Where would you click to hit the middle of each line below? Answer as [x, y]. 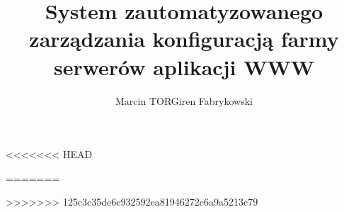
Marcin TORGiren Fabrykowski [184, 100]
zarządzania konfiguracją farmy [184, 39]
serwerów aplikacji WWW [184, 66]
